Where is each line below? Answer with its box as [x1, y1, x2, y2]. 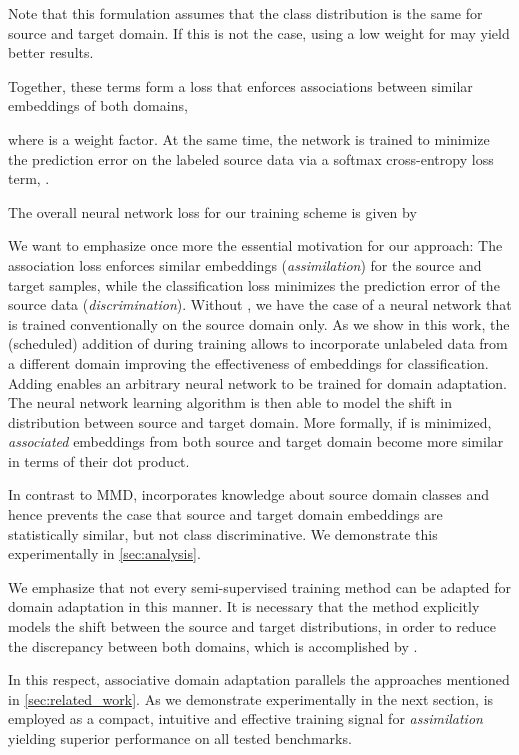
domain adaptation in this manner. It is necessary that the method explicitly [8, 596, 480, 617]
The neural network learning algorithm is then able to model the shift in [8, 392, 453, 413]
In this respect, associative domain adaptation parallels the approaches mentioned [8, 669, 510, 690]
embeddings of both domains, [8, 95, 188, 116]
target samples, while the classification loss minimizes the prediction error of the [8, 274, 500, 295]
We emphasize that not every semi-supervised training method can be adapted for [8, 576, 511, 597]
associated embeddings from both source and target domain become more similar [8, 431, 504, 452]
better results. [8, 42, 94, 63]
